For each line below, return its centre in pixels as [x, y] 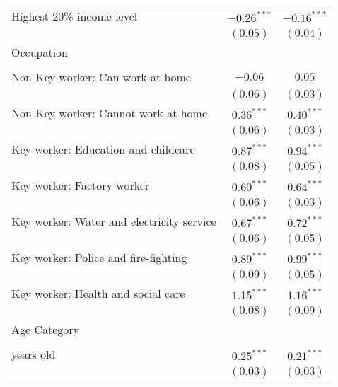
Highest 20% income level [75, 16]
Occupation [40, 52]
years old [34, 354]
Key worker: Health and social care [98, 293]
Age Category [46, 329]
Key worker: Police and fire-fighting [99, 257]
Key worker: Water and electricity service [114, 221]
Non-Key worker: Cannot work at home [110, 113]
